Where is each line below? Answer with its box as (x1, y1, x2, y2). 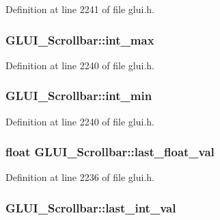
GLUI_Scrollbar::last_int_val (5, 199, 176, 216)
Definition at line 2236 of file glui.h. (5, 170, 155, 184)
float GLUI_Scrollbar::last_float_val (5, 143, 215, 160)
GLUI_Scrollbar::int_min (5, 87, 152, 104)
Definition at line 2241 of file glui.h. (5, 2, 155, 16)
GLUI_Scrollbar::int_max (5, 31, 154, 48)
